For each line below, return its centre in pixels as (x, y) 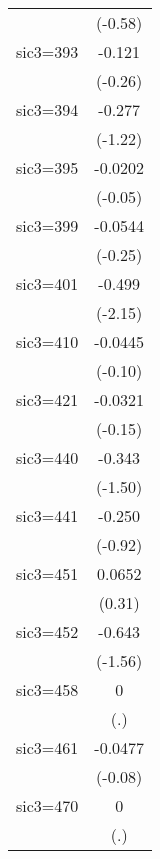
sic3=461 (47, 747)
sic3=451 (47, 573)
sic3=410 (47, 341)
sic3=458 (47, 689)
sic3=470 (47, 805)
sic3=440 (47, 457)
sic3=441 (47, 515)
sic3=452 (47, 631)
